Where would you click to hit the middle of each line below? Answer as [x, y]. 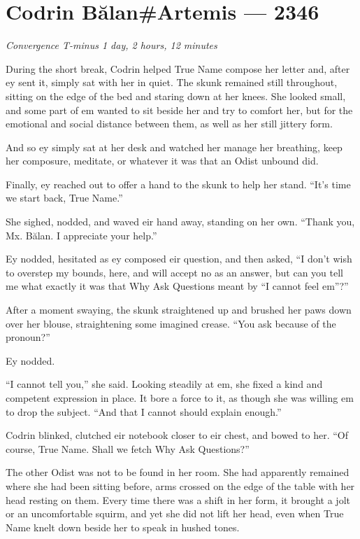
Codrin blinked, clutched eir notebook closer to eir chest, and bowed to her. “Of [177, 435]
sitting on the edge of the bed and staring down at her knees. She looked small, [176, 96]
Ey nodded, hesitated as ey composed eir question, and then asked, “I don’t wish [179, 259]
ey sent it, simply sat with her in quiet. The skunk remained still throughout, [172, 82]
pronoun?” [28, 337]
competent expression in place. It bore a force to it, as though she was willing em [180, 398]
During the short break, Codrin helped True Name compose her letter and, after [178, 68]
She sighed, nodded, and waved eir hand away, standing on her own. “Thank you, [180, 222]
